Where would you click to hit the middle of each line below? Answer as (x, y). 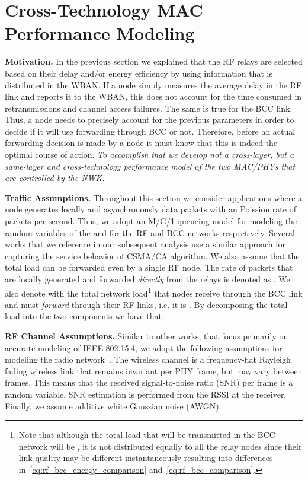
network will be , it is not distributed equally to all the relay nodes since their (160, 446)
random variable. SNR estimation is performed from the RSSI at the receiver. (146, 394)
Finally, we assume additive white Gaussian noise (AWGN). (113, 406)
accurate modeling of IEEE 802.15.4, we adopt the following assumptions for (144, 347)
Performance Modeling (100, 33)
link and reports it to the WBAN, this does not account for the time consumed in (153, 96)
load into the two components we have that (83, 316)
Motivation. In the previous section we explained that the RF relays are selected (154, 61)
